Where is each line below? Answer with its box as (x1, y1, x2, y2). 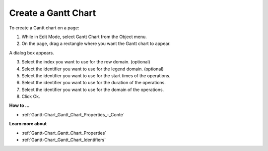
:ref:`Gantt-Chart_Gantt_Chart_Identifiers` (21, 137, 106, 143)
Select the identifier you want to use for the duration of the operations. (21, 80, 166, 86)
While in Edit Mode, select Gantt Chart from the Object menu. (21, 34, 147, 40)
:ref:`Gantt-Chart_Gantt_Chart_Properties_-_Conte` (21, 111, 125, 117)
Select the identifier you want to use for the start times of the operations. (21, 72, 171, 79)
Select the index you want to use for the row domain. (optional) (21, 59, 151, 65)
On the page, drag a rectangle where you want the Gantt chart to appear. (21, 41, 171, 47)
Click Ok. (21, 94, 41, 100)
